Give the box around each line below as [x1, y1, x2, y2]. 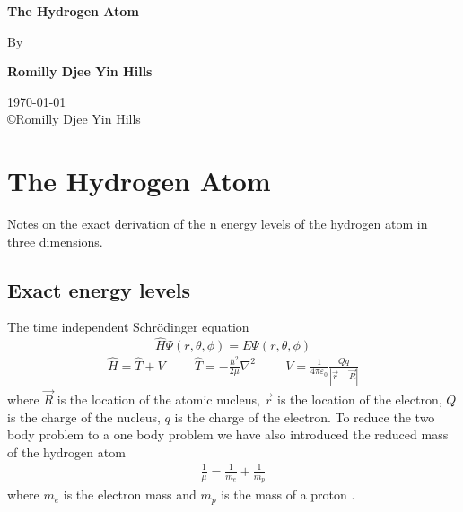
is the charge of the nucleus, [7, 407, 161, 426]
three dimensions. [7, 231, 103, 250]
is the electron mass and [63, 485, 197, 504]
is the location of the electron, [276, 390, 442, 409]
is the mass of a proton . [221, 485, 355, 504]
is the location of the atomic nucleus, [57, 390, 260, 409]
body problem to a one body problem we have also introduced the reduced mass [7, 425, 449, 444]
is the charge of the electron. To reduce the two [174, 407, 435, 426]
